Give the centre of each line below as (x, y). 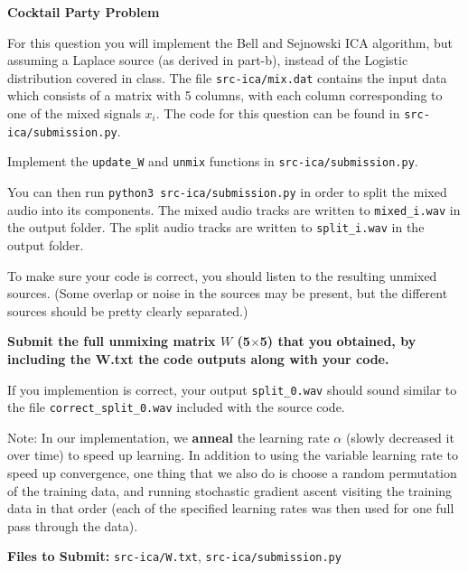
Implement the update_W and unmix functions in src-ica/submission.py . (213, 161)
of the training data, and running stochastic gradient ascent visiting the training (230, 490)
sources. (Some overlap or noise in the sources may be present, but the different (228, 293)
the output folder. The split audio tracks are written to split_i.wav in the (216, 227)
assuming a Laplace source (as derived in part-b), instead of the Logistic (208, 60)
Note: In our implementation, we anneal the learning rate (168, 437)
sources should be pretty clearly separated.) (128, 310)
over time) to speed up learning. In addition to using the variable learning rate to (233, 455)
